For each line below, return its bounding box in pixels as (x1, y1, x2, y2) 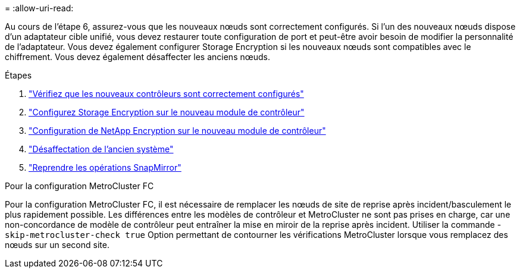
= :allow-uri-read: (5, 3, 74, 13)
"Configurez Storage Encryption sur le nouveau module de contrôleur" (29, 107, 305, 117)
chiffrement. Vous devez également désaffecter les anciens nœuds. (5, 52, 271, 62)
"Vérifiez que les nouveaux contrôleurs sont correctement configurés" (29, 89, 304, 99)
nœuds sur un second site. (5, 240, 109, 250)
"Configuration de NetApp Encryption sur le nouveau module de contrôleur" (29, 125, 326, 136)
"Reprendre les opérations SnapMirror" (29, 162, 181, 172)
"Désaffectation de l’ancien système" (29, 144, 174, 154)
